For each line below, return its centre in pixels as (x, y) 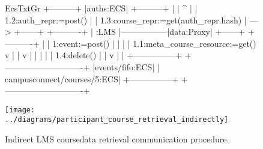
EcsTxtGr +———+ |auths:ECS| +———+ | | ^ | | (101, 8)
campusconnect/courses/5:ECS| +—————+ (92, 78)
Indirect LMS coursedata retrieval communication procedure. (117, 139)
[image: (20, 110)
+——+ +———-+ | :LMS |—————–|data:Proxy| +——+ (130, 32)
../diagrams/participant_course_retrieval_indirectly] (117, 120)
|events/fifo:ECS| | (126, 66)
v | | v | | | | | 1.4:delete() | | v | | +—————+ (94, 55)
